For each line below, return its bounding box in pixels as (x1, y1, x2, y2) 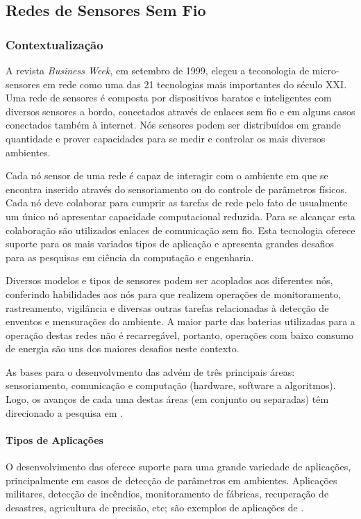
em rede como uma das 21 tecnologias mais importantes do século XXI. (42, 76, 347, 91)
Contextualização (6, 35, 103, 53)
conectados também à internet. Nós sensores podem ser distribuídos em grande (6, 117, 341, 132)
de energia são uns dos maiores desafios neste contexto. (6, 341, 240, 356)
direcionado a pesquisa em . (6, 405, 123, 420)
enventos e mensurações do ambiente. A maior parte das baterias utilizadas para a (6, 314, 355, 329)
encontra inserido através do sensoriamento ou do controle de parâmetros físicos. (6, 181, 347, 196)
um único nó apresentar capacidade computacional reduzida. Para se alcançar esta (6, 208, 355, 223)
